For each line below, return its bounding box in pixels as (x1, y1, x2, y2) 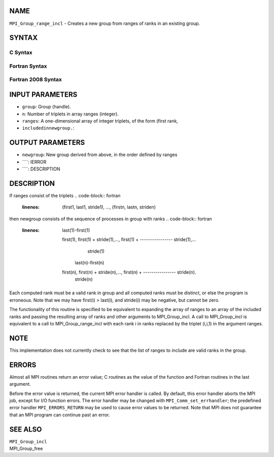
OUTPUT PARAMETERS (9, 138, 85, 147)
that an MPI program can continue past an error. (9, 412, 110, 418)
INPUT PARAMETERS (9, 90, 78, 99)
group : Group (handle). (22, 104, 71, 110)
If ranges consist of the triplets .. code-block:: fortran (9, 192, 121, 198)
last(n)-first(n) (75, 260, 105, 266)
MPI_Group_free (9, 445, 43, 452)
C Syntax (9, 49, 32, 56)
